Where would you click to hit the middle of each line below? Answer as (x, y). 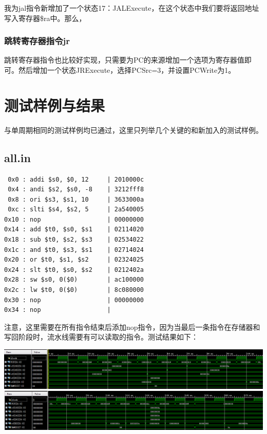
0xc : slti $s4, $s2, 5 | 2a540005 (76, 210)
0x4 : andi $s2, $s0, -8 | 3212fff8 (76, 190)
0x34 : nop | (58, 310)
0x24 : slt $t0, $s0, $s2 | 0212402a (74, 270)
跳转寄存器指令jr (37, 41)
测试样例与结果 (55, 105)
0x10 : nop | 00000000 (74, 219)
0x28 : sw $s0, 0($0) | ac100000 (74, 280)
